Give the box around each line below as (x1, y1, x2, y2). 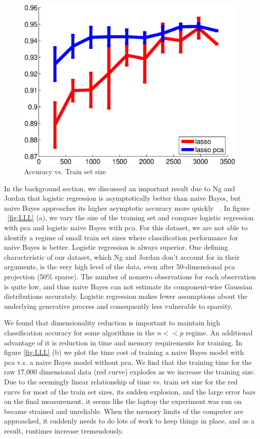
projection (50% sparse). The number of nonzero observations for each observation (4, 271, 256, 282)
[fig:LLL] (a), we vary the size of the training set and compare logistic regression (7, 212, 253, 223)
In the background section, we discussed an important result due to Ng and (4, 183, 235, 193)
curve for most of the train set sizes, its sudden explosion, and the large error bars (4, 386, 255, 396)
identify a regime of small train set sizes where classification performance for (4, 232, 238, 242)
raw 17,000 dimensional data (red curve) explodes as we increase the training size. (4, 366, 255, 377)
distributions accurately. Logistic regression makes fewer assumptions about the (4, 291, 247, 301)
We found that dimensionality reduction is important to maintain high (4, 317, 220, 328)
